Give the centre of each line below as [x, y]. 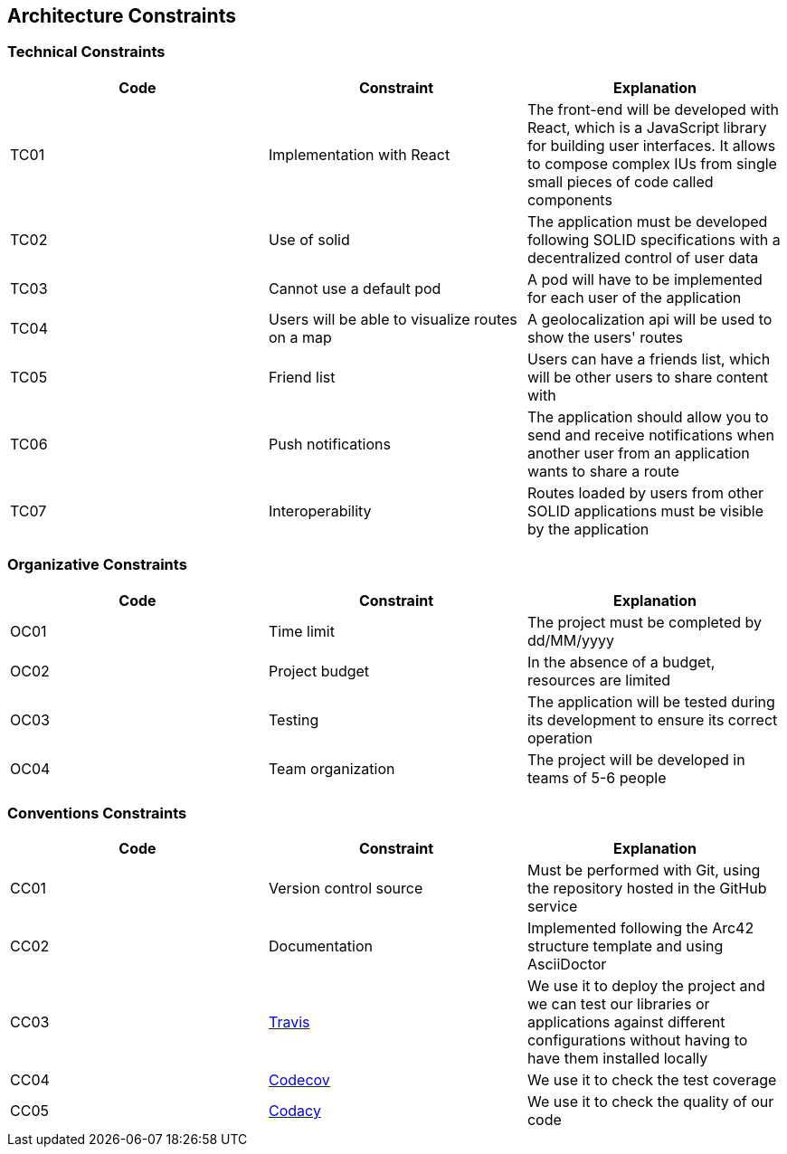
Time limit [301, 631]
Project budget [319, 671]
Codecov [299, 1080]
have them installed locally [617, 1059]
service [552, 907]
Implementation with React [359, 154]
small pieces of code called [620, 181]
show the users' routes [605, 337]
